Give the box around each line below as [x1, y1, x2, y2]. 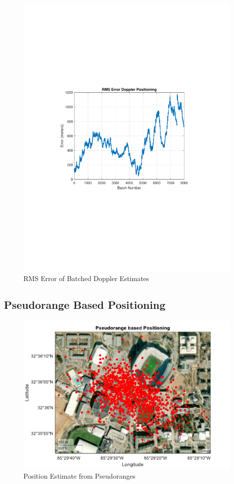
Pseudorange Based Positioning [4, 297, 166, 312]
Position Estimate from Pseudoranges [23, 471, 136, 481]
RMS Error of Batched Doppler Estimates [23, 273, 149, 283]
